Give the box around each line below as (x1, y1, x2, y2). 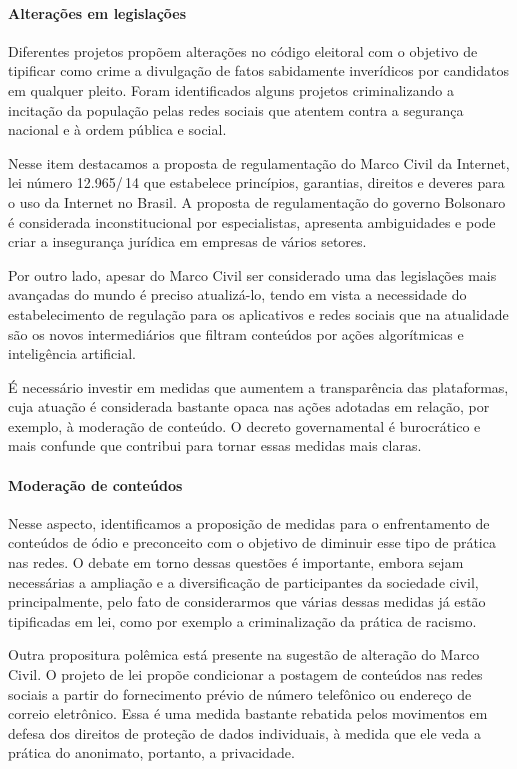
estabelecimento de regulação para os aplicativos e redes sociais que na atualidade (8, 303, 509, 324)
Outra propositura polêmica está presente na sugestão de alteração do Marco (8, 644, 480, 665)
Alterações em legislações (8, 2, 187, 23)
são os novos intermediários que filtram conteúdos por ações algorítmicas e (8, 323, 464, 344)
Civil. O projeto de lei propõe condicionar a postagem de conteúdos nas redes (8, 664, 483, 685)
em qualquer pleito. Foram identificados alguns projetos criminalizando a (8, 79, 454, 100)
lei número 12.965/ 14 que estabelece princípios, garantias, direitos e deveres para (8, 172, 505, 193)
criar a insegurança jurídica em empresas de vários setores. (8, 231, 367, 252)
